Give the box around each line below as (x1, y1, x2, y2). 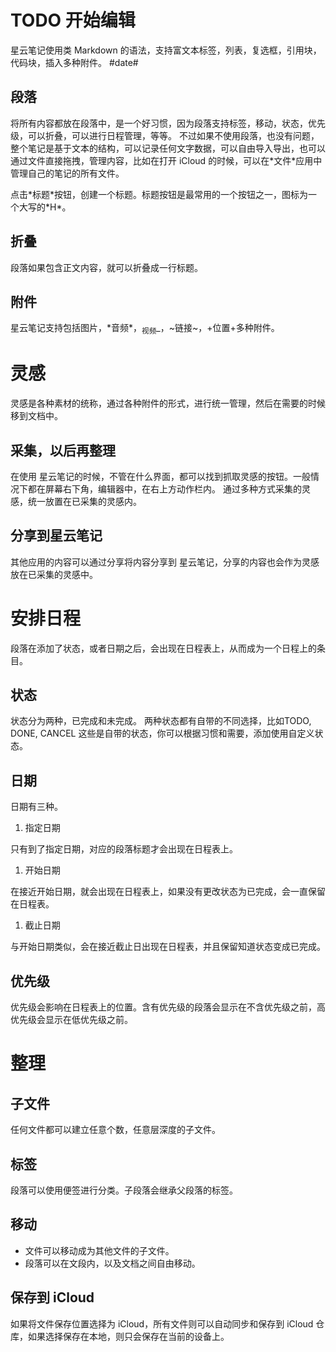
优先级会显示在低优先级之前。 (10, 1014, 133, 1026)
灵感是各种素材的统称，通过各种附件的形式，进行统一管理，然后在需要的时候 (10, 397, 326, 410)
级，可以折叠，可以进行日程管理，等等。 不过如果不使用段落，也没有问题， (10, 129, 320, 141)
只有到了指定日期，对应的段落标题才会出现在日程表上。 (10, 843, 238, 855)
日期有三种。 (10, 801, 63, 813)
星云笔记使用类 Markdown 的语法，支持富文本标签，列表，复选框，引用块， (10, 44, 322, 56)
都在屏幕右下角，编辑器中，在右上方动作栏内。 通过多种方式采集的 (27, 482, 302, 495)
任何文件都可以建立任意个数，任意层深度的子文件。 (10, 1124, 221, 1136)
